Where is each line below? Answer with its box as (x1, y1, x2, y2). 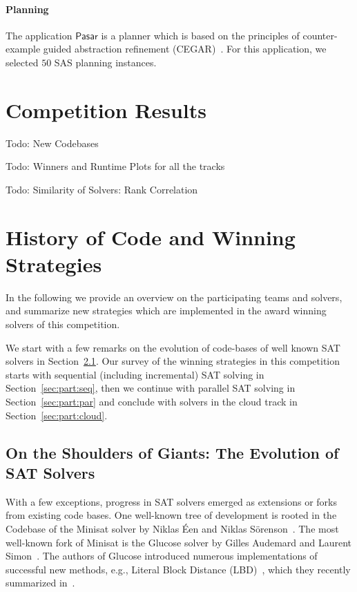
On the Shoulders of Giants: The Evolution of (6, 441, 339, 463)
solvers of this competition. (6, 316, 120, 331)
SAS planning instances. (54, 55, 157, 69)
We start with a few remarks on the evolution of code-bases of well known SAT (6, 340, 340, 354)
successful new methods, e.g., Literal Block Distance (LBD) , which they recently (6, 562, 351, 576)
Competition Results (6, 95, 207, 124)
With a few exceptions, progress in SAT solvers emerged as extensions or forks (6, 494, 337, 508)
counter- (302, 28, 338, 42)
